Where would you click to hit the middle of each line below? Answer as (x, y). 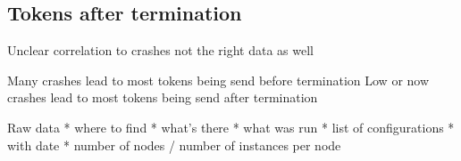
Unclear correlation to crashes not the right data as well (161, 50)
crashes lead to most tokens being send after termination (163, 97)
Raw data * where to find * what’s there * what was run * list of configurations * (231, 127)
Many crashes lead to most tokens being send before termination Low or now (218, 80)
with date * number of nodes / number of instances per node (174, 145)
